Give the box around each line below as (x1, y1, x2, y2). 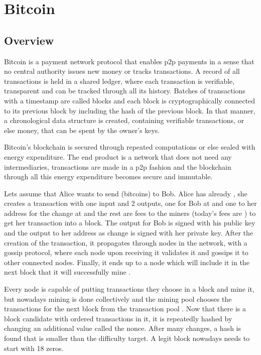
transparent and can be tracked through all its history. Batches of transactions (4, 85, 245, 96)
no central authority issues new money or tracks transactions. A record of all (4, 66, 240, 76)
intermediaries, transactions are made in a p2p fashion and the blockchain (4, 161, 231, 172)
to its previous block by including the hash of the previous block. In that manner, (4, 105, 255, 115)
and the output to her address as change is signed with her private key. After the (4, 227, 253, 238)
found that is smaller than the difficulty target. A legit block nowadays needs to (4, 333, 250, 343)
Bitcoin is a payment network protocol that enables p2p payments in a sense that (4, 56, 254, 66)
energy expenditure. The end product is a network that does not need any (4, 151, 232, 162)
